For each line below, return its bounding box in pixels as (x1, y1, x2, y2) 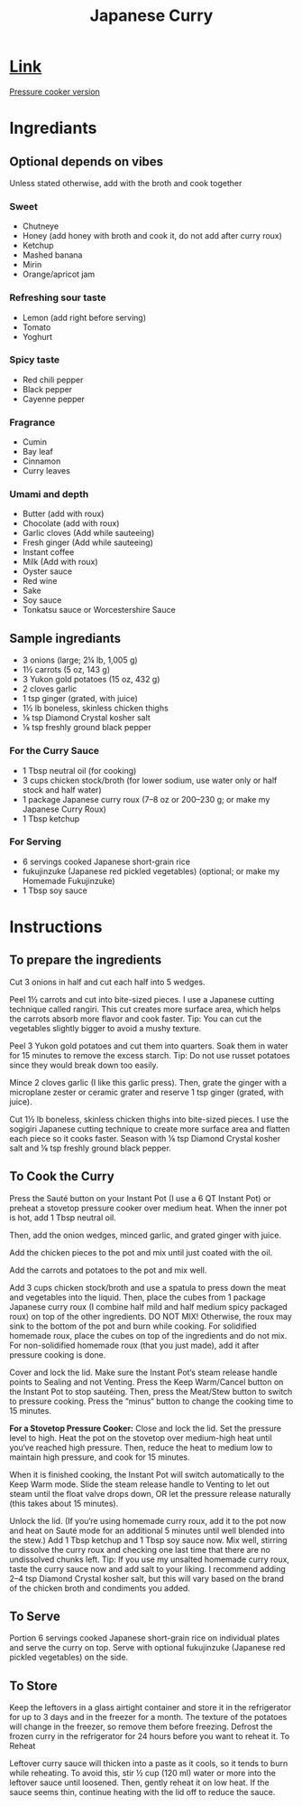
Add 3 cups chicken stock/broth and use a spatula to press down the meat (9, 1282, 287, 1293)
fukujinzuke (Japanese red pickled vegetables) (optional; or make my (22, 865, 280, 877)
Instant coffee (22, 547, 75, 558)
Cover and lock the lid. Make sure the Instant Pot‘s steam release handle (9, 1367, 278, 1378)
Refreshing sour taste (9, 291, 106, 304)
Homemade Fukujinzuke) (22, 875, 115, 886)
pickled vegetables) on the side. (9, 1651, 129, 1663)
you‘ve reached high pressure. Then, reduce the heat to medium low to (9, 1442, 273, 1453)
